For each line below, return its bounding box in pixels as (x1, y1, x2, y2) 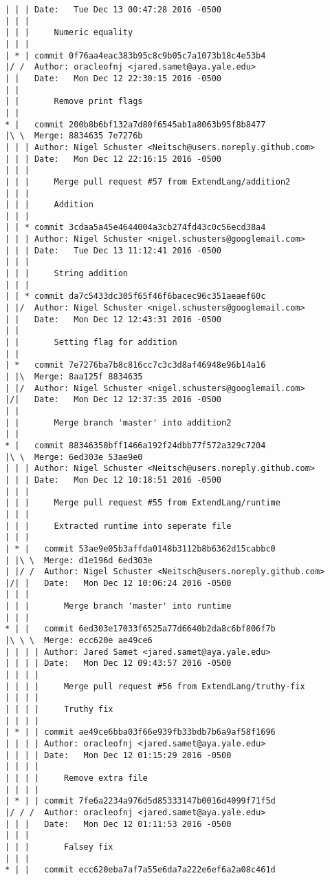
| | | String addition (5, 269, 128, 279)
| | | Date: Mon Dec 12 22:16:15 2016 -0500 (5, 154, 221, 164)
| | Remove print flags (5, 96, 143, 107)
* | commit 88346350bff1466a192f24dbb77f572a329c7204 (5, 440, 266, 450)
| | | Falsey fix (5, 841, 113, 852)
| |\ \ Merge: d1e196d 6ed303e (5, 555, 153, 565)
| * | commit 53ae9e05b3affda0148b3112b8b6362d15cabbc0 (5, 543, 276, 554)
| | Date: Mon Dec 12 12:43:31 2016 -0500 (5, 314, 221, 324)
